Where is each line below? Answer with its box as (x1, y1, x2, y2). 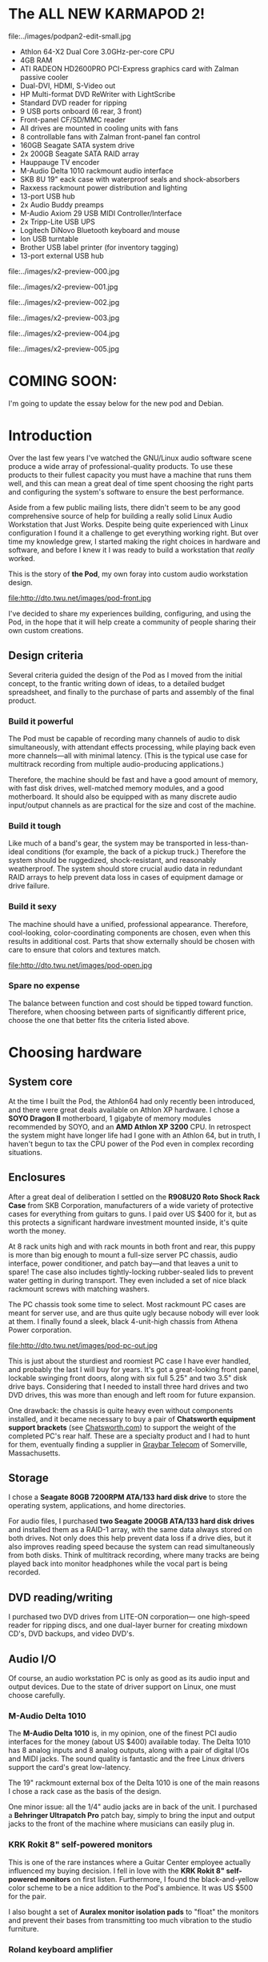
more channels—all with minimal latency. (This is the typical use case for (8, 750, 248, 760)
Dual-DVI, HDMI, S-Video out (19, 81, 116, 90)
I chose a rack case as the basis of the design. (8, 1787, 162, 1796)
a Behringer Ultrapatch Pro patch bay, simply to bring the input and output (8, 1811, 255, 1820)
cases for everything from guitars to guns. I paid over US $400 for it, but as (8, 1209, 258, 1218)
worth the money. (8, 1226, 66, 1235)
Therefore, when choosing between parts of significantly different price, (8, 1006, 246, 1017)
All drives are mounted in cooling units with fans (19, 123, 178, 133)
